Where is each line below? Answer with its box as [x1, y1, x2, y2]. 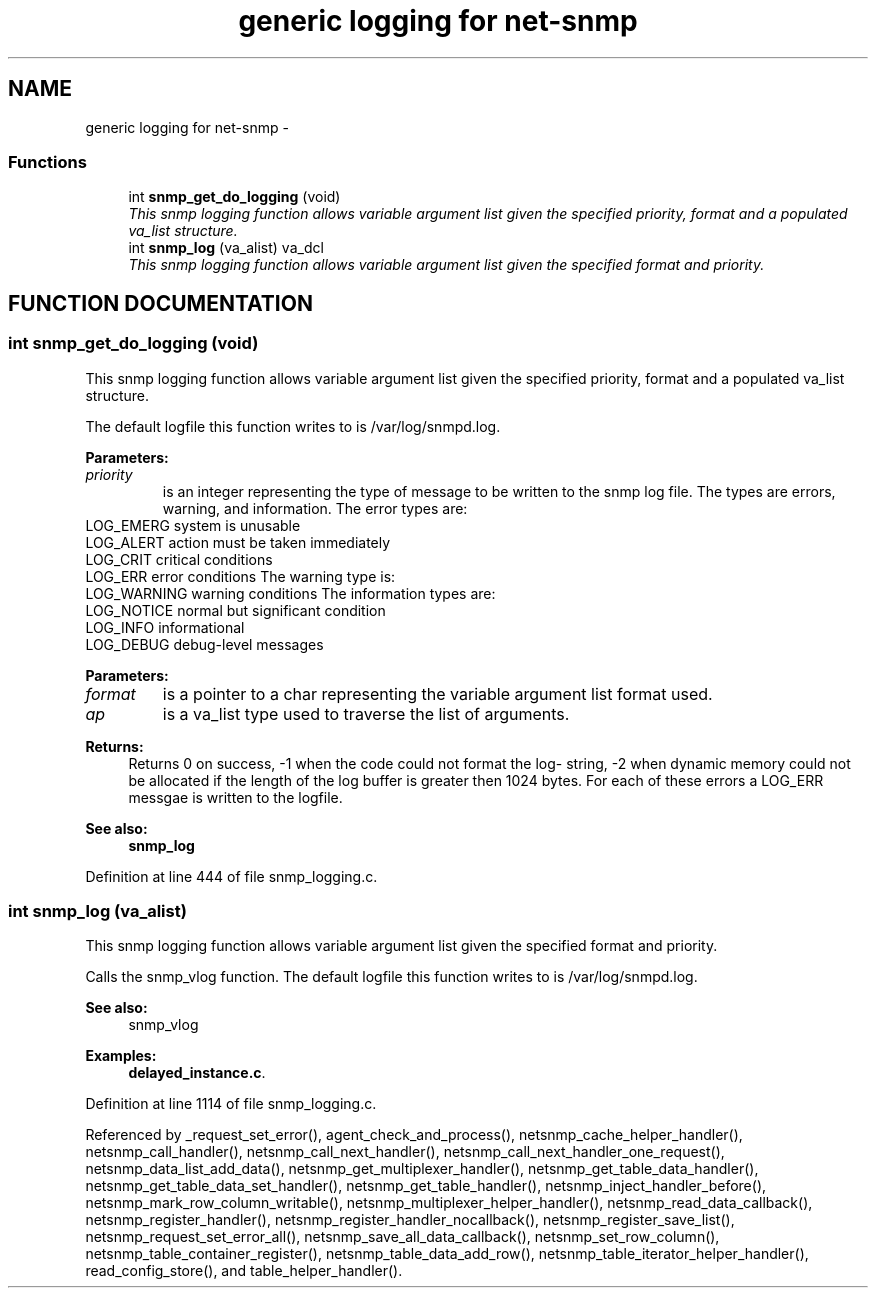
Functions [8, 151, 87, 172]
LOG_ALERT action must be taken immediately [85, 533, 391, 551]
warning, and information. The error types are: [162, 499, 468, 517]
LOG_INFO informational [85, 618, 245, 636]
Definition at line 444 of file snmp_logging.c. [85, 867, 378, 885]
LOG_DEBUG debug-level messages [85, 635, 324, 653]
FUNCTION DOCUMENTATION [8, 290, 313, 316]
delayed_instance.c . [128, 1064, 266, 1082]
